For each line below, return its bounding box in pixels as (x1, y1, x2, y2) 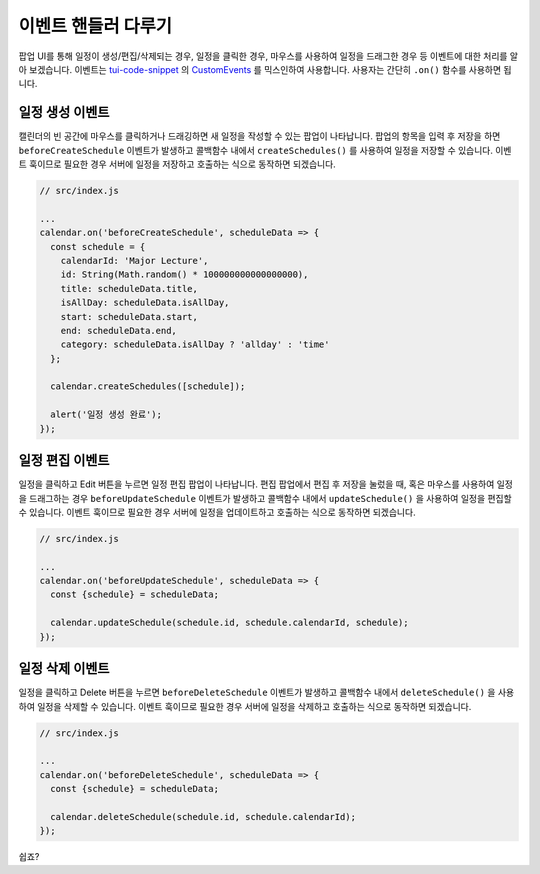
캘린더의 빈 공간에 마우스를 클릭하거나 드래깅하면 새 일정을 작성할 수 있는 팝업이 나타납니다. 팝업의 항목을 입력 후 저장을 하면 (18, 130, 501, 142)
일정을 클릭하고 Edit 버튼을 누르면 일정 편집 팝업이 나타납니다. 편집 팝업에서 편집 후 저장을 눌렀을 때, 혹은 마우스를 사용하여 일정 (18, 478, 514, 490)
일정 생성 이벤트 (18, 104, 110, 121)
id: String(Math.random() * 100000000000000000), (60, 269, 309, 280)
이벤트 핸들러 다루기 (18, 15, 173, 37)
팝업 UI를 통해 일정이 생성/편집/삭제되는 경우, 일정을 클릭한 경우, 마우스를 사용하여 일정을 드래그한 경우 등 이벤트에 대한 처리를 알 (18, 50, 519, 62)
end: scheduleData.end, (60, 325, 177, 336)
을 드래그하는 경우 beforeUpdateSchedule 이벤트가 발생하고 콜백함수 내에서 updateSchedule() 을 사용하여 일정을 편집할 (18, 492, 512, 504)
